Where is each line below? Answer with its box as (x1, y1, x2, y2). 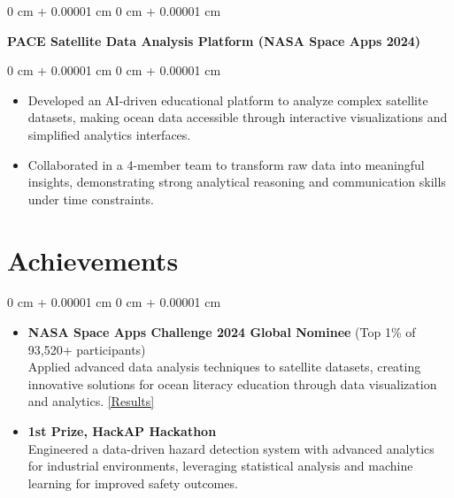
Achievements (7, 241, 179, 278)
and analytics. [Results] (27, 392, 155, 410)
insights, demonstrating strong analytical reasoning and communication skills (27, 172, 446, 191)
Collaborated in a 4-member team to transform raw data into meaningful (27, 155, 425, 173)
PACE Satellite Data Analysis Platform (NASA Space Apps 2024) (7, 31, 421, 50)
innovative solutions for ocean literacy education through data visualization (27, 374, 437, 393)
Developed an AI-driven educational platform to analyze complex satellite (27, 90, 428, 109)
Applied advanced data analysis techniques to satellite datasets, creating (27, 357, 421, 376)
